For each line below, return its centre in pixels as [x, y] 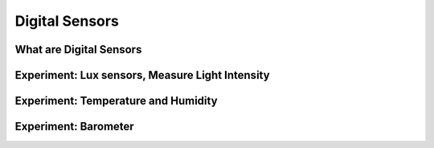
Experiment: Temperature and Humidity [116, 101]
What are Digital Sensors [78, 49]
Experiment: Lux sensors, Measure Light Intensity [142, 75]
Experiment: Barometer [74, 127]
